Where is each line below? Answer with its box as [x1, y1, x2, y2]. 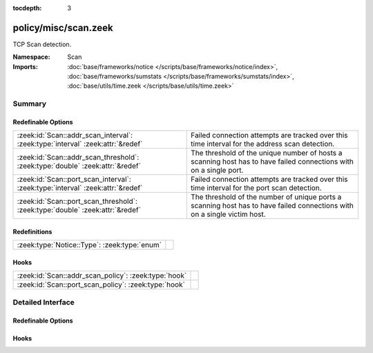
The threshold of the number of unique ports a [191, 192, 342, 202]
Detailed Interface [12, 297, 75, 307]
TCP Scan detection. [12, 40, 72, 48]
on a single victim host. [191, 209, 266, 219]
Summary [12, 99, 47, 108]
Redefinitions [12, 228, 52, 236]
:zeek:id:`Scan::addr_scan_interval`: [17, 131, 133, 140]
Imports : [12, 62, 38, 70]
